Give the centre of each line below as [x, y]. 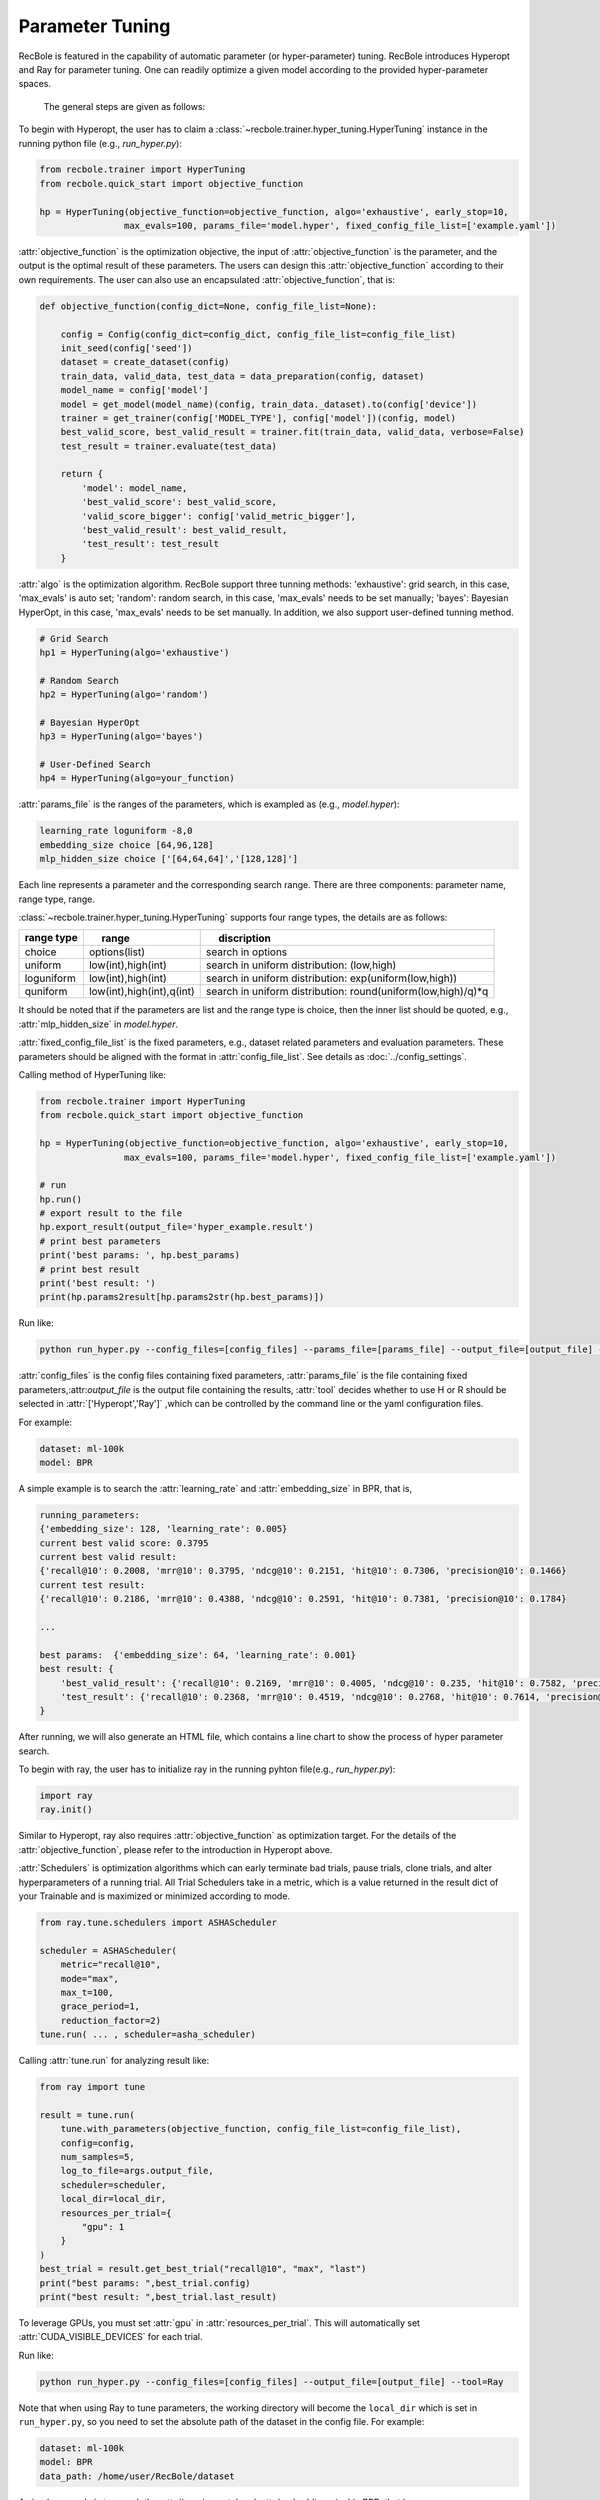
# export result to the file [111, 1213]
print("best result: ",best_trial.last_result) [158, 2296]
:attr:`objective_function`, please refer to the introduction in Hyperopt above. [175, 1849]
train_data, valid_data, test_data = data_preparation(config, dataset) [242, 376]
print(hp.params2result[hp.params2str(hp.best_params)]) [182, 1297]
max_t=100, [87, 1992]
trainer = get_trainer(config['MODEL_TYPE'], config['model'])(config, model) [258, 418]
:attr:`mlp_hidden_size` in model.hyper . [98, 1024]
